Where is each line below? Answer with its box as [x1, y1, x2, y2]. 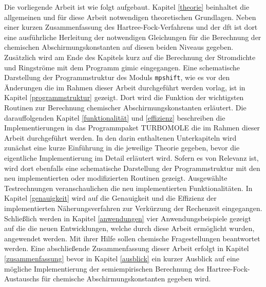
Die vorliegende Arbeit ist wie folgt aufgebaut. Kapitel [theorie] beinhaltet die [4, 2, 250, 12]
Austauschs [4, 273, 40, 284]
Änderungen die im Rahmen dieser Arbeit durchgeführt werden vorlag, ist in [4, 82, 245, 92]
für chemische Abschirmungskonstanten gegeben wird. [41, 273, 211, 284]
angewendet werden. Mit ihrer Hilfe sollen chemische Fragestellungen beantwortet [4, 233, 260, 243]
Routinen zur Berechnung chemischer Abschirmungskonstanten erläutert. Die [4, 102, 246, 112]
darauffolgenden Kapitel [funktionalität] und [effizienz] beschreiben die [4, 112, 225, 123]
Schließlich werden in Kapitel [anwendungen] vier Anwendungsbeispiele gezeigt [4, 213, 251, 223]
